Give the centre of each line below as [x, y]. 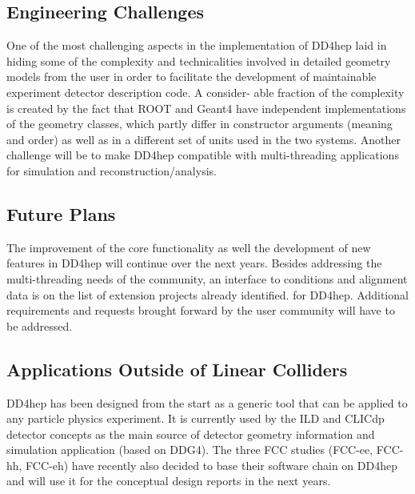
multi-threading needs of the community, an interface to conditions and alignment [207, 278]
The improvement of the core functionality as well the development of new [189, 247]
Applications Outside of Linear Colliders [177, 369]
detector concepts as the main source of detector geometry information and [191, 434]
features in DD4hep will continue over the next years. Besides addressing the [194, 263]
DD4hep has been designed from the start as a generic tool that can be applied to [207, 402]
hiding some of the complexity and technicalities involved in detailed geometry [199, 60]
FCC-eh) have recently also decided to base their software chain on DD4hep [211, 465]
